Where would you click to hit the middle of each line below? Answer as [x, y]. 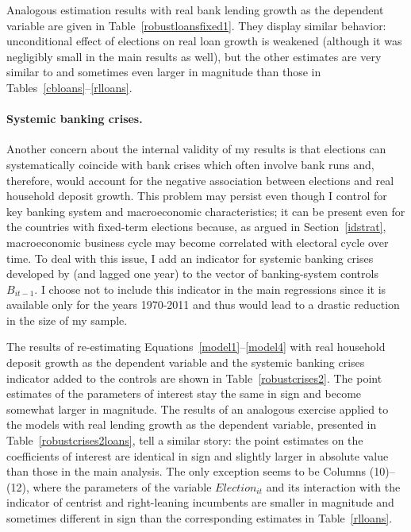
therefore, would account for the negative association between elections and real [200, 180]
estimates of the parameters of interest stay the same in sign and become [184, 393]
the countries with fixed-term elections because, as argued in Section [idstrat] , [196, 227]
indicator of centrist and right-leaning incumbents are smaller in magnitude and [200, 502]
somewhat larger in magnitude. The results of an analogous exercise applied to [198, 409]
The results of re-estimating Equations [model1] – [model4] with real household [196, 347]
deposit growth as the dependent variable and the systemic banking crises [186, 362]
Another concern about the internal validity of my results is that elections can [196, 149]
